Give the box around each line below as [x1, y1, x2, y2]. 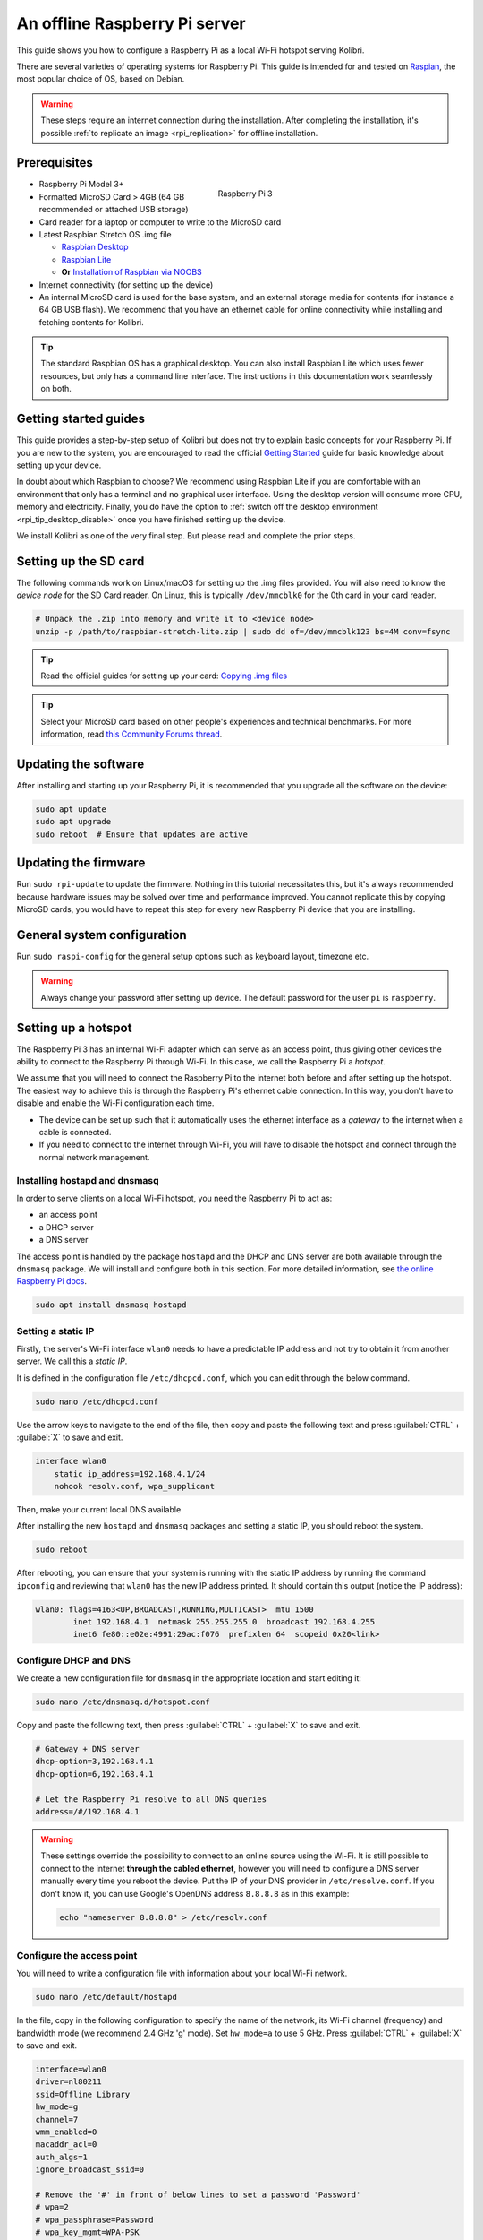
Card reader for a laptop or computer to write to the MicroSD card [38, 216, 282, 228]
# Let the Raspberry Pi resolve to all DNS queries [35, 1794, 267, 1805]
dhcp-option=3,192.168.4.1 [35, 1756, 154, 1767]
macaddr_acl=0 [35, 2140, 97, 2150]
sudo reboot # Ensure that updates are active [35, 829, 248, 840]
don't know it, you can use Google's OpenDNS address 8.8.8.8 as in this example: [40, 1888, 350, 1899]
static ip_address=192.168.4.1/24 [54, 1469, 206, 1478]
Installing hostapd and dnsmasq [16, 1174, 160, 1186]
